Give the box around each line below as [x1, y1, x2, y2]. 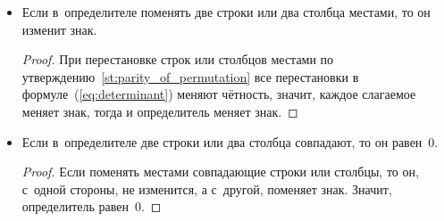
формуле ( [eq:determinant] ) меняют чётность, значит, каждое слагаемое [21, 85, 416, 103]
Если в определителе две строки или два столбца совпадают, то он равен [21, 132, 423, 151]
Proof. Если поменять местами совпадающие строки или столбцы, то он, [21, 162, 419, 181]
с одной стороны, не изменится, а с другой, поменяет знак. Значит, [21, 179, 392, 198]
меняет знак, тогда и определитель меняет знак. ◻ [21, 102, 298, 120]
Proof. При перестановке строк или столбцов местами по [21, 50, 334, 69]
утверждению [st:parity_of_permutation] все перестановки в [21, 67, 359, 86]
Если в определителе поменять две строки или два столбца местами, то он [21, 3, 431, 20]
